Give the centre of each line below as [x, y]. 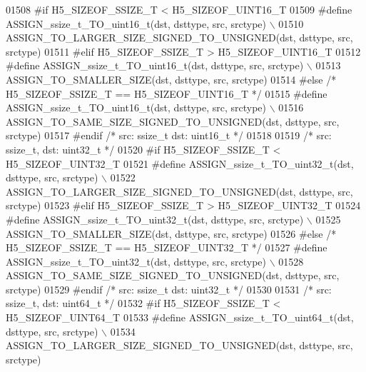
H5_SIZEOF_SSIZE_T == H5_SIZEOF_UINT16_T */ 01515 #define [167, 93]
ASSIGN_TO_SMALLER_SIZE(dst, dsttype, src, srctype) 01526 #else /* [171, 233]
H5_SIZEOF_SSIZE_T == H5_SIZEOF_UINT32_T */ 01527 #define [167, 247]
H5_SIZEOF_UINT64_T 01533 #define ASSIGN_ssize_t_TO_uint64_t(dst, [180, 317]
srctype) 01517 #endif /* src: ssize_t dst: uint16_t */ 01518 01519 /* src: [169, 135]
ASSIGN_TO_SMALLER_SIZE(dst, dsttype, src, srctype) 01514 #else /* [171, 79]
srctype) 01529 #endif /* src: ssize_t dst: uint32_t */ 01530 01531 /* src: [169, 289]
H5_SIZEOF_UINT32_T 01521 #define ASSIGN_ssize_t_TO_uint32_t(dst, [180, 163]
